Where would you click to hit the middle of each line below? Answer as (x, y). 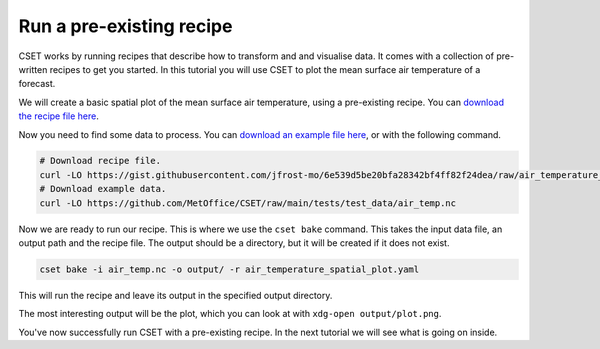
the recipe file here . (58, 116)
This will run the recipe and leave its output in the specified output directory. (175, 295)
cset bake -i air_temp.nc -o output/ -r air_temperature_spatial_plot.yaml (229, 269)
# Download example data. (103, 189)
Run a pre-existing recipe (125, 26)
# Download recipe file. (100, 161)
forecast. (37, 84)
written (33, 69)
